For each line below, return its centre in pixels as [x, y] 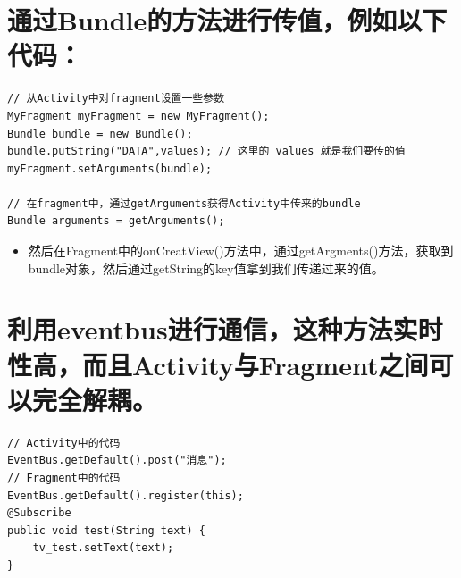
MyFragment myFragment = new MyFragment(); [138, 116]
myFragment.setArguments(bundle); [110, 168]
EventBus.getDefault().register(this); [126, 495]
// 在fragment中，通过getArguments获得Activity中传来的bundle [184, 203]
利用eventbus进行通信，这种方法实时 [225, 329]
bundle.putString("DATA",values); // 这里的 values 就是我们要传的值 [206, 151]
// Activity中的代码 [64, 443]
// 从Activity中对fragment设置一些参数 [116, 99]
